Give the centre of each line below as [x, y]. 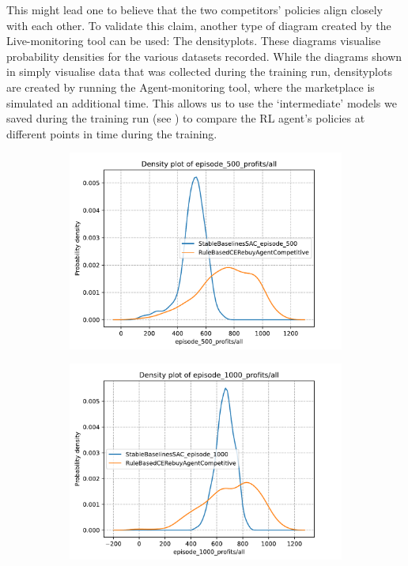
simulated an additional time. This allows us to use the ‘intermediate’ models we [202, 102]
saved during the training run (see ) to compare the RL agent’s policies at [186, 118]
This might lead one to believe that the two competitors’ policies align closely [195, 9]
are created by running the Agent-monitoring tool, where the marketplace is [191, 87]
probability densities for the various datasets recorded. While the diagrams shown [204, 56]
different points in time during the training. [112, 133]
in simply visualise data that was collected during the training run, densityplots [199, 72]
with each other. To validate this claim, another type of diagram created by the [199, 25]
